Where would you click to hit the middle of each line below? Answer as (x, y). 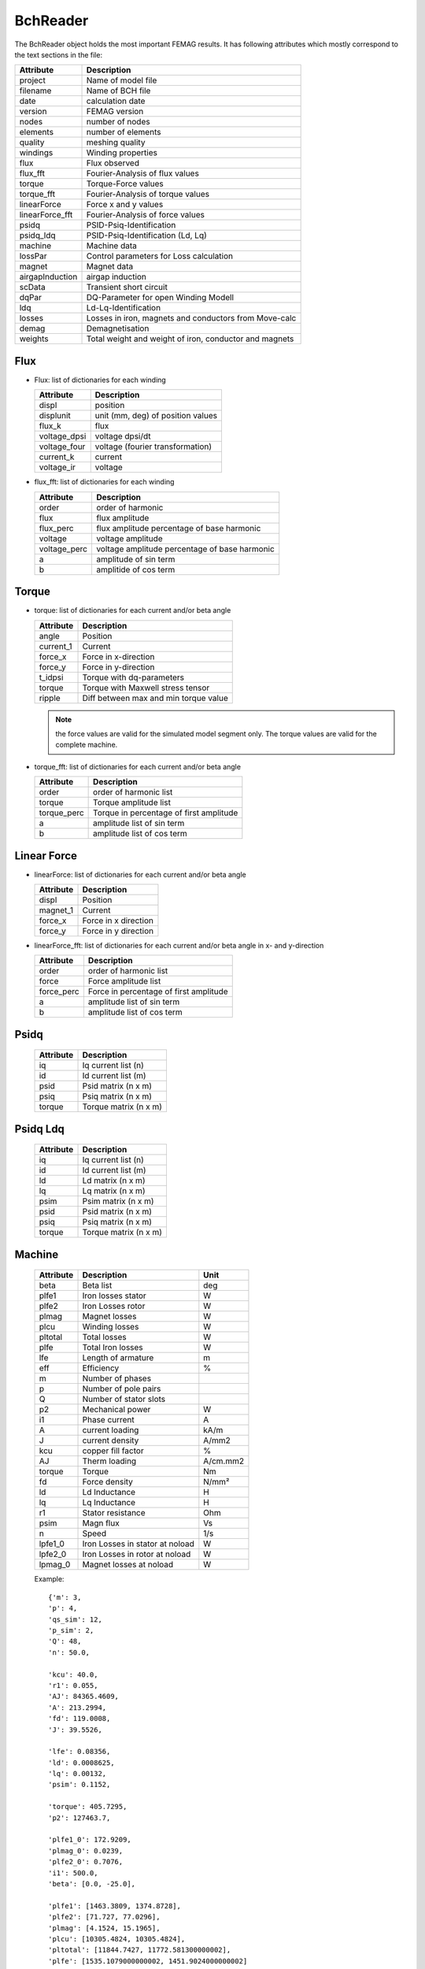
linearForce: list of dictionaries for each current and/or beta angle (140, 874)
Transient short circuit (127, 287)
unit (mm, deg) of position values (156, 416)
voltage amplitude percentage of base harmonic (185, 549)
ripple (50, 698)
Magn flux (101, 1523)
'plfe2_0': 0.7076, (86, 1862)
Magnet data (110, 266)
